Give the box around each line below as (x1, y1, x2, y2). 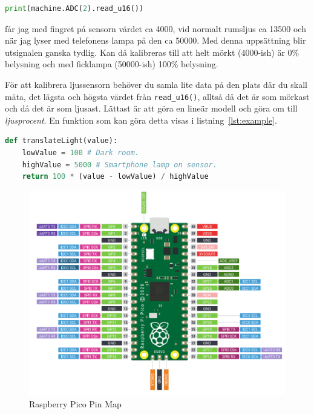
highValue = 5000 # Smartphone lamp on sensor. (22, 160, 217, 169)
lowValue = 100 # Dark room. (22, 149, 139, 157)
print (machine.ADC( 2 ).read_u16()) (5, 4, 144, 13)
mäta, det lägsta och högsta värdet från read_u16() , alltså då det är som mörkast (5, 90, 310, 102)
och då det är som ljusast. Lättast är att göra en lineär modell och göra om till (5, 102, 298, 115)
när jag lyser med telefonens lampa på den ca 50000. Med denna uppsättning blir (5, 34, 306, 47)
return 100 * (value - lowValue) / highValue (22, 172, 209, 181)
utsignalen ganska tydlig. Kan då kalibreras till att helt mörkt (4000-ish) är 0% (5, 45, 299, 58)
